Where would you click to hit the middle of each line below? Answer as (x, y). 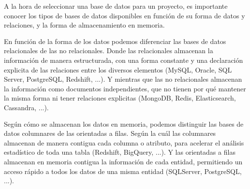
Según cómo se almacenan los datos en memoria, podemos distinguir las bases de (124, 124)
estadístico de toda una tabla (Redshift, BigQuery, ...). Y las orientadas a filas (120, 152)
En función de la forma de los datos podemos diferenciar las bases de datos (115, 41)
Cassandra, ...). (26, 107)
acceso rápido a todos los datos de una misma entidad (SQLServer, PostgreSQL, (123, 171)
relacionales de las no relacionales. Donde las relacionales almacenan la (109, 51)
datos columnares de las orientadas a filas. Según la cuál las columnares (110, 133)
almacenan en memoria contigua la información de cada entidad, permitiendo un (123, 161)
